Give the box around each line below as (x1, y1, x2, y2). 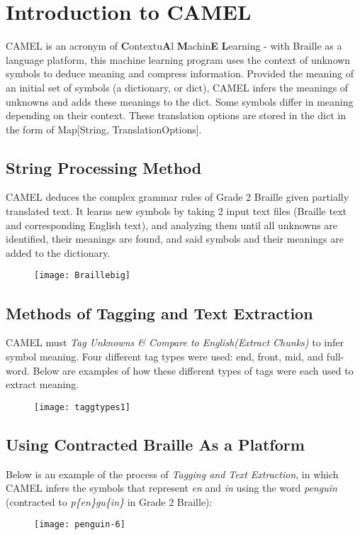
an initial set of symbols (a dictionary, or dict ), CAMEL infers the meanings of (6, 79, 349, 94)
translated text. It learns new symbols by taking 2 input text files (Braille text (6, 204, 347, 219)
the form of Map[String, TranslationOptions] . (6, 121, 202, 136)
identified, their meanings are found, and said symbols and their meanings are (6, 231, 344, 246)
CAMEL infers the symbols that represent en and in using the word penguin (6, 480, 337, 495)
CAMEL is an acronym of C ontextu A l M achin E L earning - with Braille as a (6, 38, 342, 53)
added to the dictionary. (6, 245, 111, 260)
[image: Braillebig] (34, 270, 131, 281)
